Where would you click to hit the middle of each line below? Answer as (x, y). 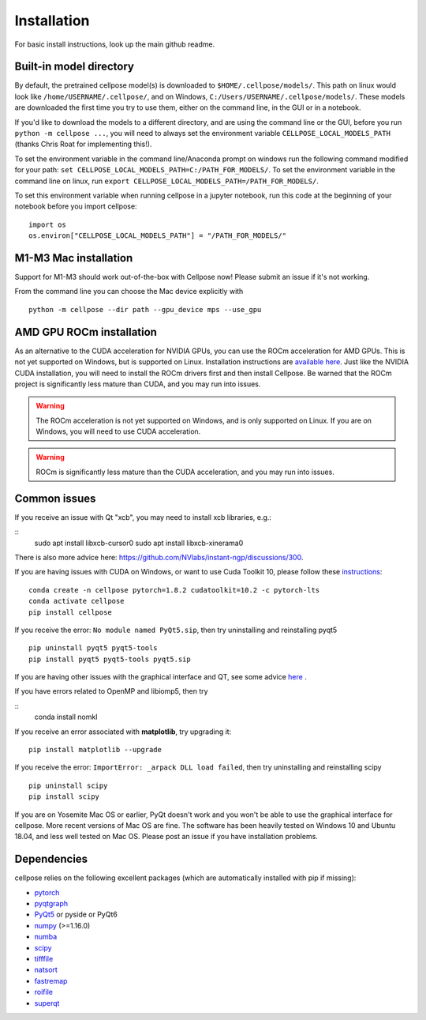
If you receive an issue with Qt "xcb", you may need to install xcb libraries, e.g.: (143, 517)
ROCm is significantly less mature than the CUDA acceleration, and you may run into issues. (185, 472)
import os (47, 224)
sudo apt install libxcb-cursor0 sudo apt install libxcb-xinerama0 (139, 543)
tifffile (44, 959)
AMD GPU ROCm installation (86, 332)
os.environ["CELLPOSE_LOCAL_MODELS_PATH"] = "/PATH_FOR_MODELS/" (158, 236)
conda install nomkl (66, 717)
